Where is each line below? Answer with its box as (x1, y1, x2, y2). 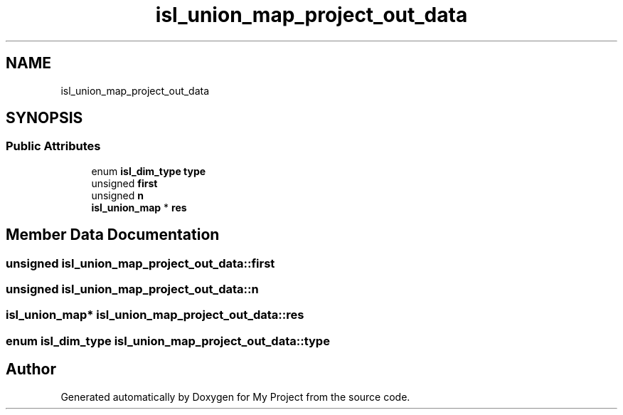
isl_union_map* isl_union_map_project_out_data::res (6, 308, 304, 322)
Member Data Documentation (6, 226, 220, 244)
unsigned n (91, 189, 144, 201)
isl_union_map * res (91, 201, 187, 214)
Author (6, 360, 56, 379)
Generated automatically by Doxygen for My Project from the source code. (60, 390, 410, 403)
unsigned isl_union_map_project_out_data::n (6, 282, 259, 297)
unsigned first (91, 177, 158, 189)
